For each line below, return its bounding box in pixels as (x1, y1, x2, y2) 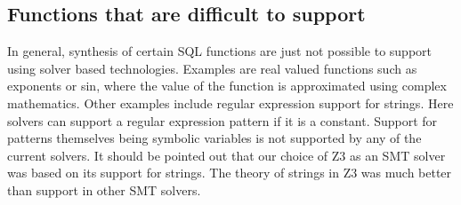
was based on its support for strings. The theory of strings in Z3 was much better (7, 163, 452, 182)
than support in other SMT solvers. (7, 180, 201, 199)
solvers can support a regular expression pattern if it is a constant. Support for (7, 111, 438, 130)
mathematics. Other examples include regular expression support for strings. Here (7, 93, 454, 112)
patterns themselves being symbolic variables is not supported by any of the (7, 129, 422, 147)
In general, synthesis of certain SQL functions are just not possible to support (7, 42, 432, 60)
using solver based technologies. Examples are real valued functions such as (7, 59, 417, 77)
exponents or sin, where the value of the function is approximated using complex (7, 76, 447, 95)
